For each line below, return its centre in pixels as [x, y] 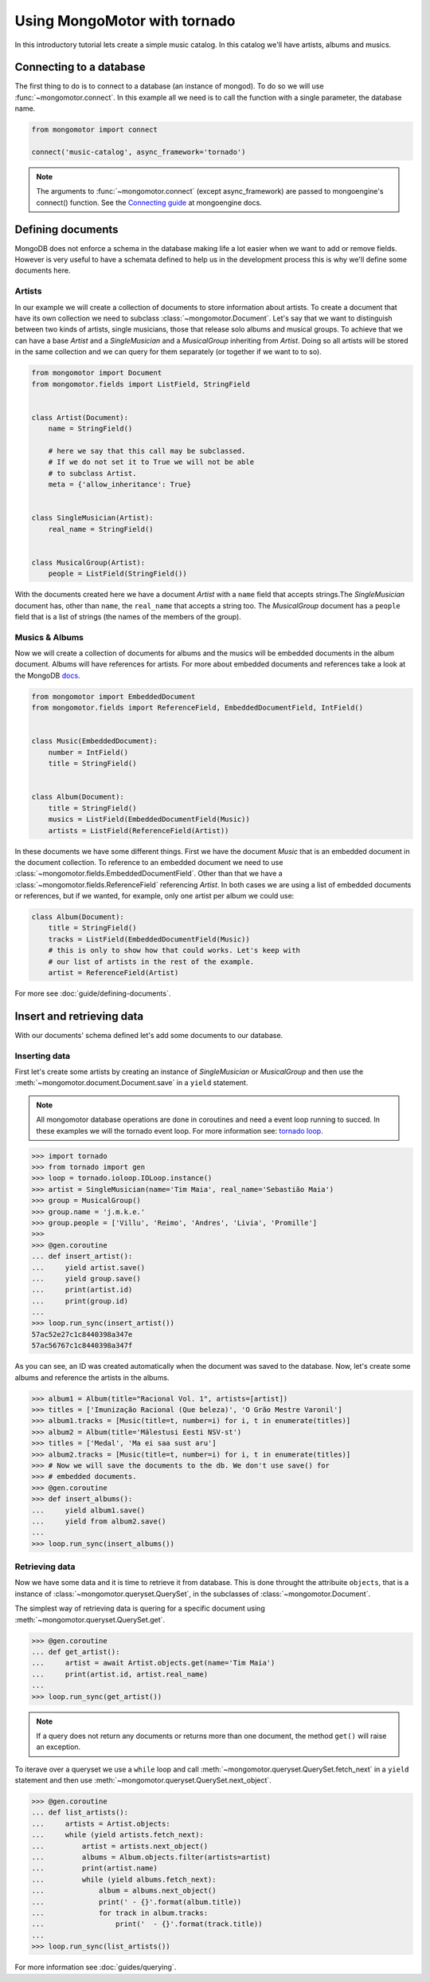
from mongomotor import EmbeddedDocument [113, 696]
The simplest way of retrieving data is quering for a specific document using [140, 1608]
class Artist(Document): [80, 417]
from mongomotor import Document [97, 373]
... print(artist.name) [95, 1868]
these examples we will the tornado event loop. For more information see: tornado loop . [180, 1131]
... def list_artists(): [80, 1813]
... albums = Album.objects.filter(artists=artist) [151, 1857]
